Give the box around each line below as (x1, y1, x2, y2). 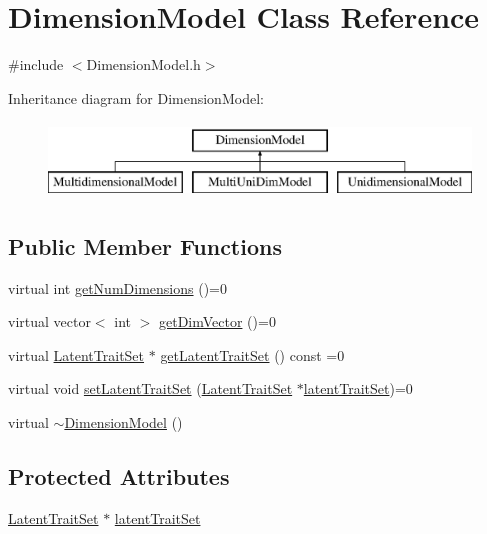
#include (8, 54, 64, 75)
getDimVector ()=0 (158, 311, 276, 332)
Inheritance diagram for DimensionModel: (8, 87, 264, 108)
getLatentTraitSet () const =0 (160, 344, 345, 365)
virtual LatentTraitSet (8, 344, 145, 365)
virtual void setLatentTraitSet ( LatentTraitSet (8, 378, 293, 399)
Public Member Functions (8, 230, 282, 261)
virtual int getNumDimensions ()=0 (8, 277, 227, 298)
